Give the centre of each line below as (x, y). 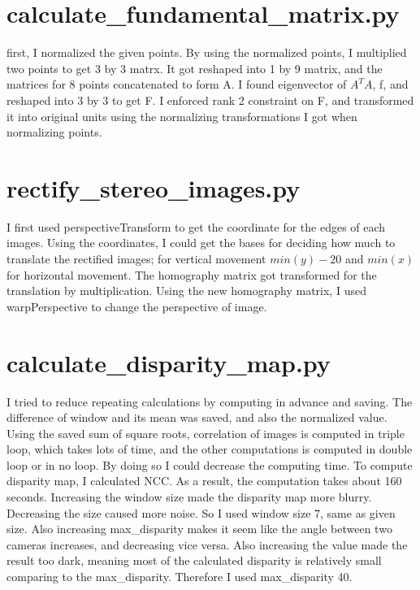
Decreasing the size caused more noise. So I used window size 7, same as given (201, 512)
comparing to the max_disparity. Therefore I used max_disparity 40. (180, 577)
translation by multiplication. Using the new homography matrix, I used (186, 291)
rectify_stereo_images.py (154, 187)
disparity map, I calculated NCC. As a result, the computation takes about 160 (204, 481)
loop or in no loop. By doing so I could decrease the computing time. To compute (210, 464)
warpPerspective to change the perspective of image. (137, 306)
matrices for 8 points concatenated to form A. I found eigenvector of (177, 84)
